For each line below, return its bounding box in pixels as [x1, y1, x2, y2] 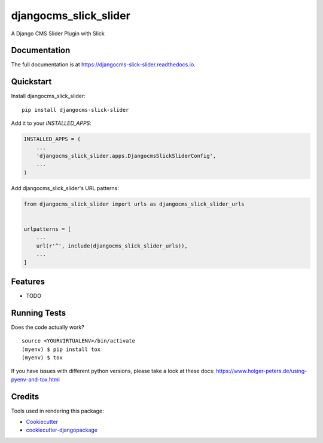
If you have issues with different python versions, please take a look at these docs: [11, 368, 215, 375]
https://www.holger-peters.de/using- [215, 368, 307, 375]
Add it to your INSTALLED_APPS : [11, 120, 92, 127]
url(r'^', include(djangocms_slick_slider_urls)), [36, 242, 188, 249]
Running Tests [11, 308, 66, 318]
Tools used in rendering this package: [11, 407, 104, 414]
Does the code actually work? [11, 323, 85, 331]
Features [11, 276, 45, 286]
